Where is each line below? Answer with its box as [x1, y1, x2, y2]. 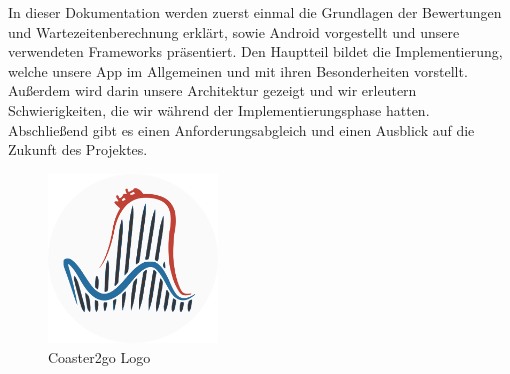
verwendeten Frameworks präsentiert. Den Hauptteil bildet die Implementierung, [8, 41, 503, 62]
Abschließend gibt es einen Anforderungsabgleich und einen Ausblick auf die [8, 119, 475, 140]
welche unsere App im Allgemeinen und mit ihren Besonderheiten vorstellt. [8, 60, 468, 81]
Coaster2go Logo [48, 346, 151, 367]
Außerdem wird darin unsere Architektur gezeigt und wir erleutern [8, 80, 417, 101]
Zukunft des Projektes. [8, 139, 148, 160]
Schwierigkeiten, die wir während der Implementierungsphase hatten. [8, 99, 430, 120]
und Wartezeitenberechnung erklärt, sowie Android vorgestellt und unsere [8, 21, 460, 42]
